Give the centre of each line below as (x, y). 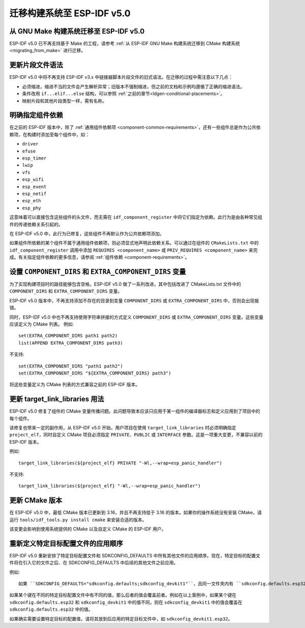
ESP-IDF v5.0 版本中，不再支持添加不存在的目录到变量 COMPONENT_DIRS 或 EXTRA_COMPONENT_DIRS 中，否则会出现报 (134, 300)
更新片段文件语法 (36, 65)
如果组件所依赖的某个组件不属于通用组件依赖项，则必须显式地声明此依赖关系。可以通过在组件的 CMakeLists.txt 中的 (134, 243)
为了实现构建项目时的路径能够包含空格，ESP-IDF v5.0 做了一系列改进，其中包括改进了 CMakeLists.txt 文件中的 (125, 284)
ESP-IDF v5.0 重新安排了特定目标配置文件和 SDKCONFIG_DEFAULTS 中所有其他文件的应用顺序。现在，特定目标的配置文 (135, 555)
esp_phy (32, 208)
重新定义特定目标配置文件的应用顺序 (66, 543)
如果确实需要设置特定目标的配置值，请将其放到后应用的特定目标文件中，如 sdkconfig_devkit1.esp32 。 (121, 619)
